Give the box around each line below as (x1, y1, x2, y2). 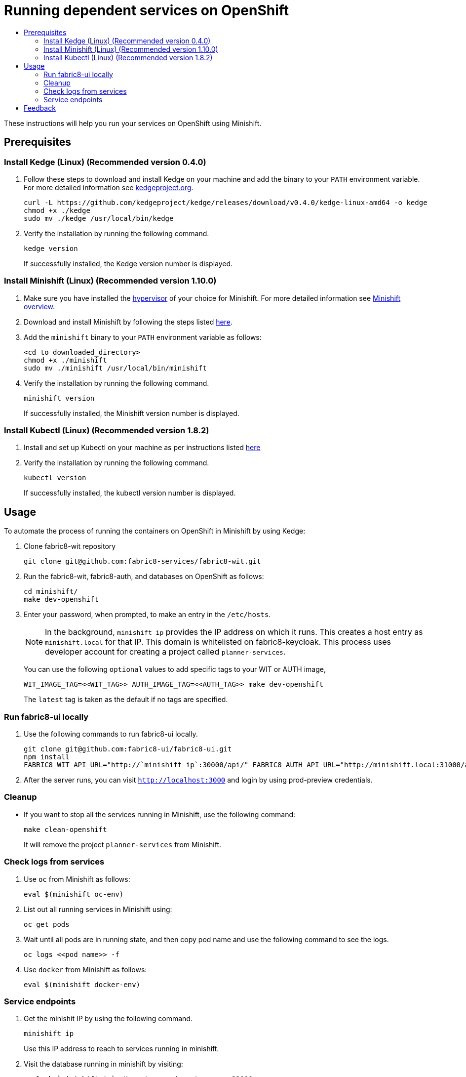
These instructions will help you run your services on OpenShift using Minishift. (4, 119, 262, 127)
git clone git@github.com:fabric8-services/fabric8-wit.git (24, 557, 261, 566)
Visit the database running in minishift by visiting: (24, 1060, 183, 1069)
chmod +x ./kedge (24, 206, 90, 214)
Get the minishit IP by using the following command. (24, 1014, 193, 1023)
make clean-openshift (24, 825, 107, 833)
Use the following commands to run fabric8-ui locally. (24, 730, 198, 739)
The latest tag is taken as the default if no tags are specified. (24, 695, 228, 704)
